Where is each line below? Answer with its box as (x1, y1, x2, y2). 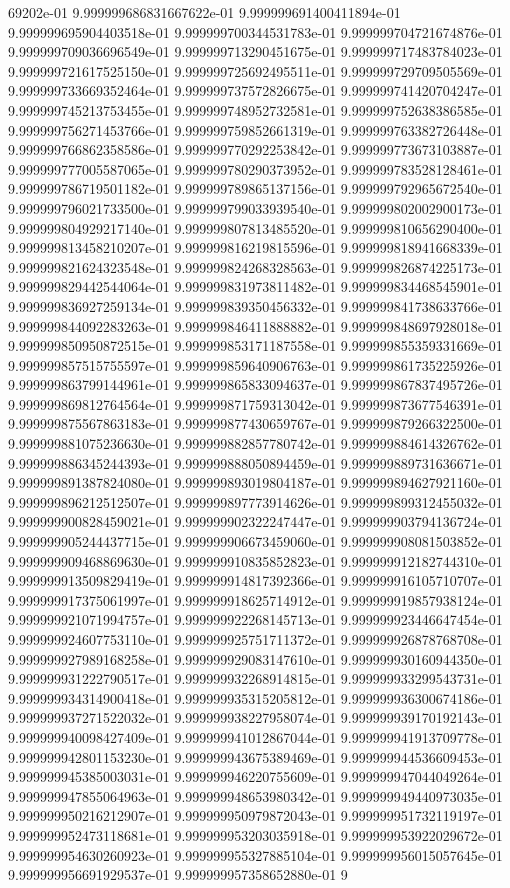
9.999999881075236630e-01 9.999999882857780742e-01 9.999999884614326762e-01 (8, 433, 503, 454)
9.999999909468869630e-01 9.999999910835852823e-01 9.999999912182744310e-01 (8, 550, 503, 571)
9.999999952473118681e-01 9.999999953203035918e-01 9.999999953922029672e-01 (8, 824, 503, 845)
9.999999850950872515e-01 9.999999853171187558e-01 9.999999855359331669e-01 (8, 335, 503, 356)
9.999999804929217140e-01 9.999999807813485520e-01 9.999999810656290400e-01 (8, 217, 503, 238)
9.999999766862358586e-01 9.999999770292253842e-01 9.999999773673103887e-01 (8, 139, 503, 160)
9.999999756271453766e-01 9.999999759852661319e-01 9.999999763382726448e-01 (8, 119, 503, 140)
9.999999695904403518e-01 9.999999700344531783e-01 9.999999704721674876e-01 (8, 21, 503, 42)
